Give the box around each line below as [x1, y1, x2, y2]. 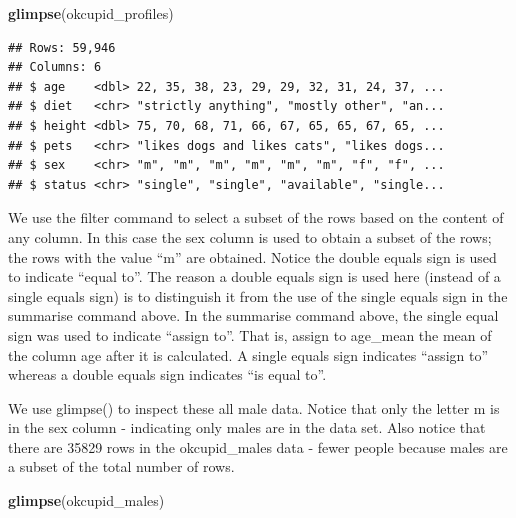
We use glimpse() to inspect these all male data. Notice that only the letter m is [8, 397, 500, 418]
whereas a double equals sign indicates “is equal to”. [8, 364, 327, 385]
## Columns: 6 [8, 60, 102, 75]
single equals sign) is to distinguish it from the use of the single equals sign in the [8, 285, 508, 306]
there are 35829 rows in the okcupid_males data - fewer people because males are [8, 436, 508, 457]
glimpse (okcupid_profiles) [8, 3, 174, 23]
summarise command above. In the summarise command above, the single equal [8, 305, 499, 326]
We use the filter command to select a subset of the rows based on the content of [8, 207, 504, 228]
